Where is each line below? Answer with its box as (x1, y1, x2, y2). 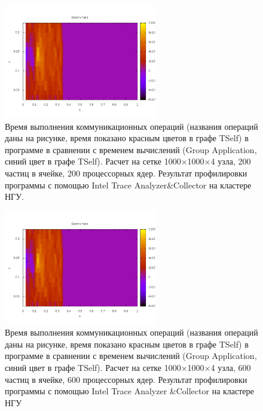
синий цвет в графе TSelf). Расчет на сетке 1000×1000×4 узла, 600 (5, 361, 251, 374)
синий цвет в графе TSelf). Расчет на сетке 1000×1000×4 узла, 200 (5, 155, 251, 168)
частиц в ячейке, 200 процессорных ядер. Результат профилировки (5, 166, 247, 179)
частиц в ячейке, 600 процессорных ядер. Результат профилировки (5, 373, 247, 385)
